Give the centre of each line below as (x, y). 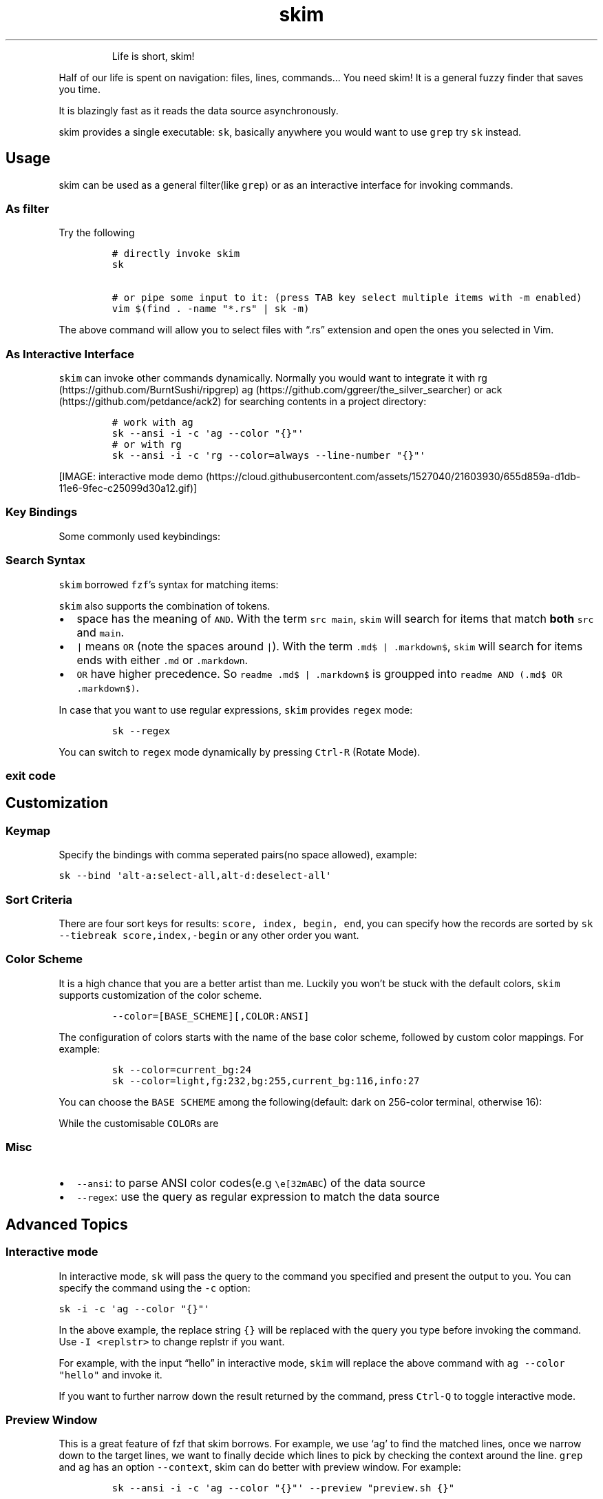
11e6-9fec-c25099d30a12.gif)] (128, 488)
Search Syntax (45, 560)
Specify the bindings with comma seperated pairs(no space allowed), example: (238, 855)
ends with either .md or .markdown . (162, 660)
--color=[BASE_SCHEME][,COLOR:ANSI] (211, 1016)
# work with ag (152, 423)
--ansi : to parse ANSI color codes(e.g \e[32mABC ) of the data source (251, 1183)
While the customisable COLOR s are (139, 1123)
